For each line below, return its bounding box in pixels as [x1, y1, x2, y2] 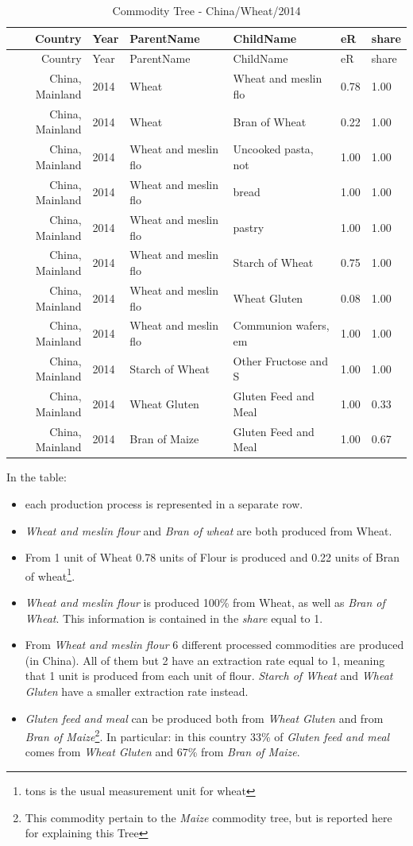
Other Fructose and [233, 352, 328, 369]
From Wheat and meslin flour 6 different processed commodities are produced [25, 636, 404, 653]
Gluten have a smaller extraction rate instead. [25, 682, 249, 699]
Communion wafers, [233, 317, 330, 334]
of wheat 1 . [25, 565, 75, 584]
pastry [233, 218, 264, 235]
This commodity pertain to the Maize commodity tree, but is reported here [25, 809, 392, 825]
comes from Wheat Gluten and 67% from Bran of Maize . [25, 744, 300, 760]
